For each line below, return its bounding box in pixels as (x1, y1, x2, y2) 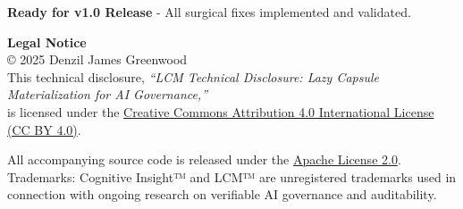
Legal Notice (7, 32, 87, 51)
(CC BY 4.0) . (7, 120, 81, 138)
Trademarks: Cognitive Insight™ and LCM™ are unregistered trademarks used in (7, 167, 457, 186)
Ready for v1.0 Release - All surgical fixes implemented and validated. (7, 3, 411, 21)
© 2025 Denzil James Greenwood (7, 50, 188, 69)
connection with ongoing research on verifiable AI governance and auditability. (7, 185, 437, 204)
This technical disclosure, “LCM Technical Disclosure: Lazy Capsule (7, 67, 380, 86)
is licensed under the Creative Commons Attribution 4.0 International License (7, 102, 434, 121)
